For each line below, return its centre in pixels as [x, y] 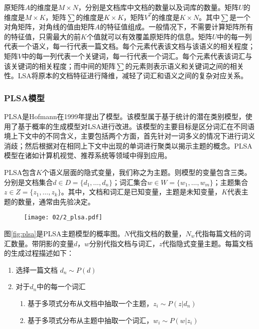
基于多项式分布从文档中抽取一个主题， [90, 303]
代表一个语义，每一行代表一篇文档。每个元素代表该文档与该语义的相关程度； [129, 46]
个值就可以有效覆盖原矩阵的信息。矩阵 [149, 36]
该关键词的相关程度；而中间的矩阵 [60, 66]
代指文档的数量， [158, 233]
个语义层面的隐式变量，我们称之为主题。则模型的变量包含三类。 [147, 172]
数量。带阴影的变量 [42, 243]
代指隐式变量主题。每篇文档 [207, 243]
